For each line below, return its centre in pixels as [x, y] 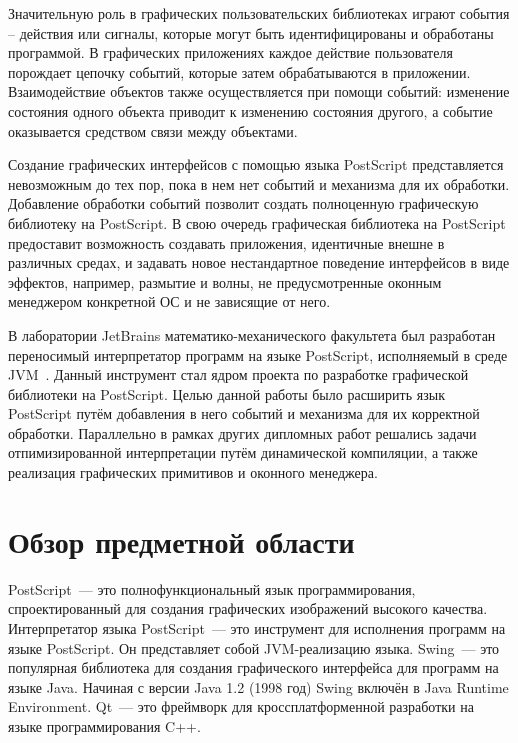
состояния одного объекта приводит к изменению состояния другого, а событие [250, 110]
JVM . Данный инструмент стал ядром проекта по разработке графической [238, 374]
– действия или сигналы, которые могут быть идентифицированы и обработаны [251, 32]
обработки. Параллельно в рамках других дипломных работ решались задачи [242, 432]
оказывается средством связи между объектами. [153, 130]
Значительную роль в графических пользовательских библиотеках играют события [259, 13]
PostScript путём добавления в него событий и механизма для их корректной [244, 413]
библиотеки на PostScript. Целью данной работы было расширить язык [226, 393]
